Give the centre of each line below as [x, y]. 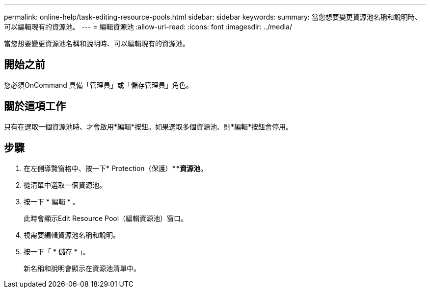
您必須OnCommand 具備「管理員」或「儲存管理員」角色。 [98, 85]
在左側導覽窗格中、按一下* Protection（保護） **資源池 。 [116, 168]
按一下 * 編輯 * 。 [52, 201]
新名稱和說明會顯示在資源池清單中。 [82, 268]
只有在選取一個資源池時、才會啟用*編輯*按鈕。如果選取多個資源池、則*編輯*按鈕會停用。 [148, 126]
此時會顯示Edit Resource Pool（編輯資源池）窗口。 [106, 218]
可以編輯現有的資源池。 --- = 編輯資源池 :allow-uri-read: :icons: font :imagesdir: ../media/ [148, 27]
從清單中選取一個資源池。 [65, 185]
